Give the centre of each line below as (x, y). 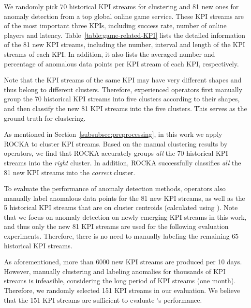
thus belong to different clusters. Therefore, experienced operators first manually (123, 89)
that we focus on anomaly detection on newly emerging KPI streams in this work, (125, 217)
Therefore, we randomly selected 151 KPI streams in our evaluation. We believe (122, 290)
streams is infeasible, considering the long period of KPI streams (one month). (120, 281)
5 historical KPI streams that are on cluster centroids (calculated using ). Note (121, 207)
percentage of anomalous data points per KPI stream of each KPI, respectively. (121, 63)
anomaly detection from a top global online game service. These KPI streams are (124, 16)
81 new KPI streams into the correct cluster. (70, 172)
